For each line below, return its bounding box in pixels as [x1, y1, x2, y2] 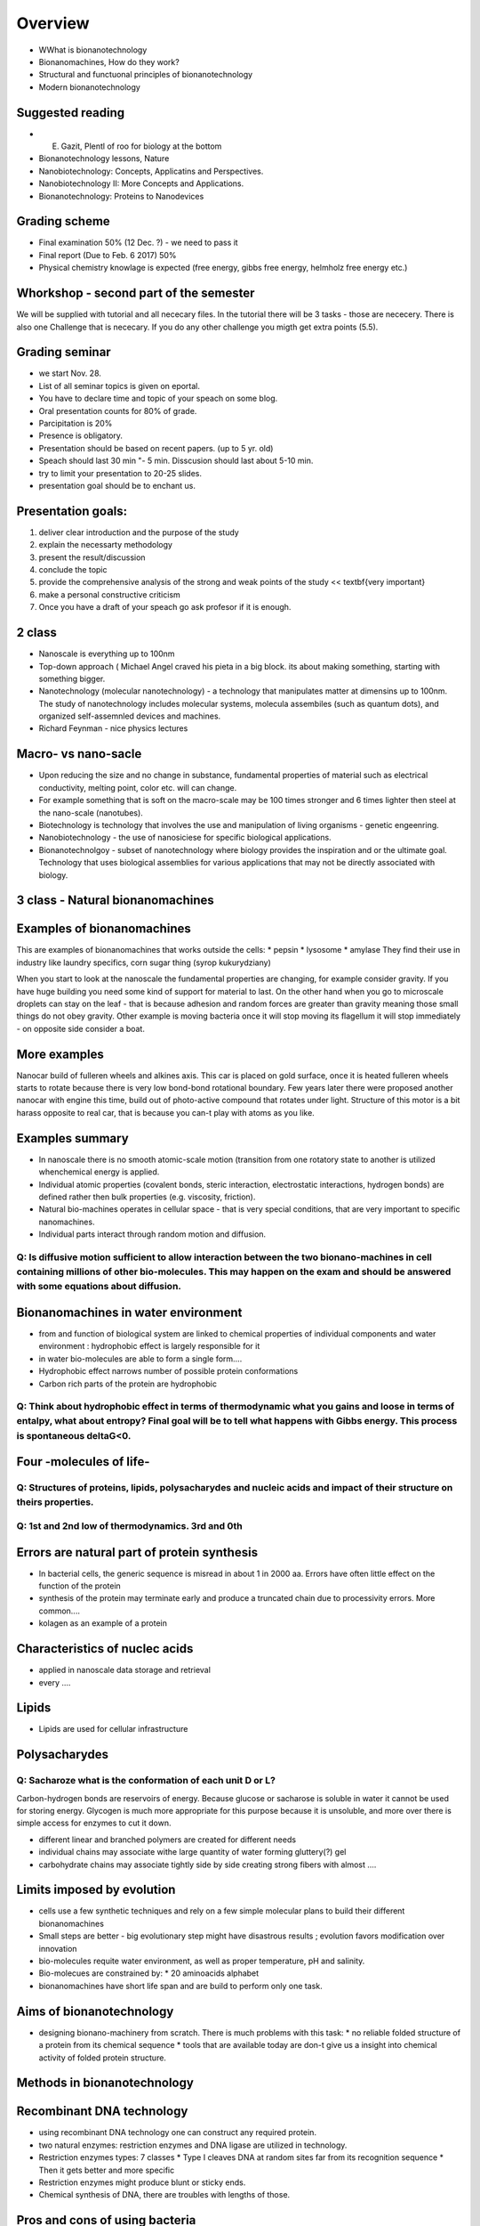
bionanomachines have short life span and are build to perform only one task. [38, 1980, 324, 1991]
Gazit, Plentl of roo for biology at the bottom [60, 141, 222, 151]
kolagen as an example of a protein [38, 1618, 168, 1629]
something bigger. [38, 673, 106, 684]
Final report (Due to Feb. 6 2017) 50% [38, 249, 177, 260]
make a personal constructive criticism [38, 589, 181, 600]
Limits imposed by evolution [16, 1882, 176, 1897]
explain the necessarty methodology [38, 540, 173, 550]
